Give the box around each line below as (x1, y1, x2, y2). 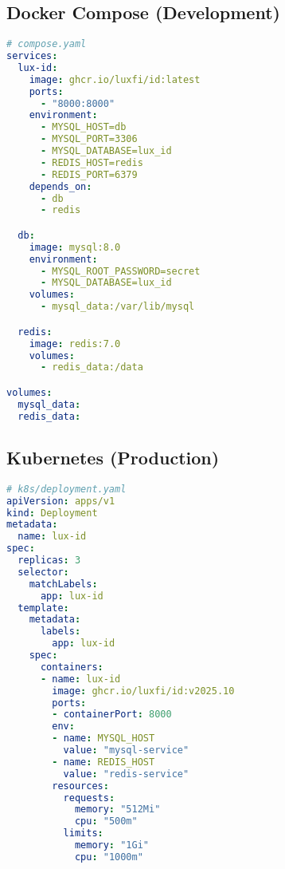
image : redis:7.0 (29, 338, 121, 350)
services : (6, 50, 58, 62)
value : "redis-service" (63, 768, 189, 780)
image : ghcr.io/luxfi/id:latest (29, 73, 201, 85)
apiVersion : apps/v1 (6, 495, 115, 507)
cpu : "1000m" (74, 851, 143, 863)
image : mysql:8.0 (29, 241, 121, 253)
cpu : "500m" (74, 816, 138, 828)
